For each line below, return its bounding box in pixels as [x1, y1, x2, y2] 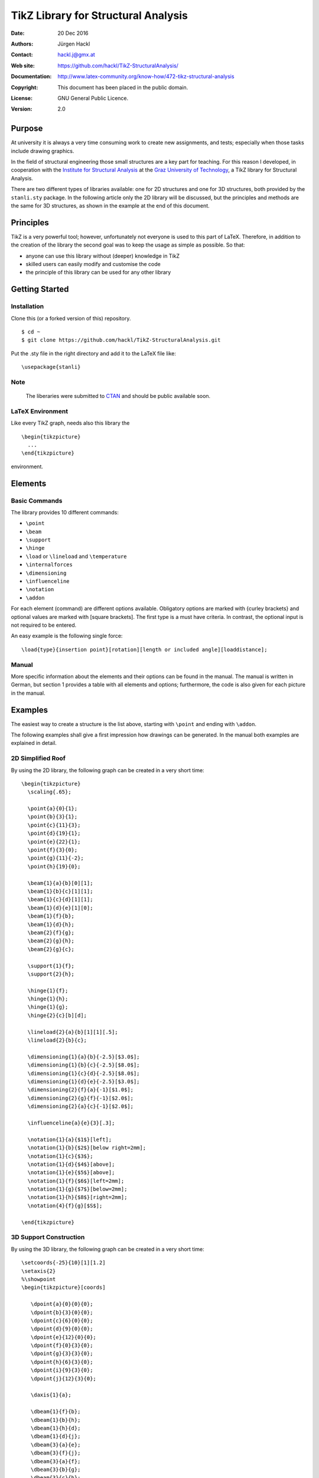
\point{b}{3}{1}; [27, 813, 78, 820]
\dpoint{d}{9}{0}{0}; [30, 1325, 93, 1333]
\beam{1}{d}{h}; [27, 921, 75, 928]
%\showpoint [21, 1276, 56, 1282]
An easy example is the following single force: [11, 633, 123, 640]
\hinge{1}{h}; [27, 996, 69, 1002]
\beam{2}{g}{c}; [27, 946, 75, 952]
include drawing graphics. [11, 147, 74, 154]
